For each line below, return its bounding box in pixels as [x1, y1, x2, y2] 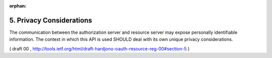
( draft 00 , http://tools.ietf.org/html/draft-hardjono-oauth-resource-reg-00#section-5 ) [9, 45, 190, 51]
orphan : [9, 3, 27, 9]
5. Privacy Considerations [9, 16, 93, 25]
